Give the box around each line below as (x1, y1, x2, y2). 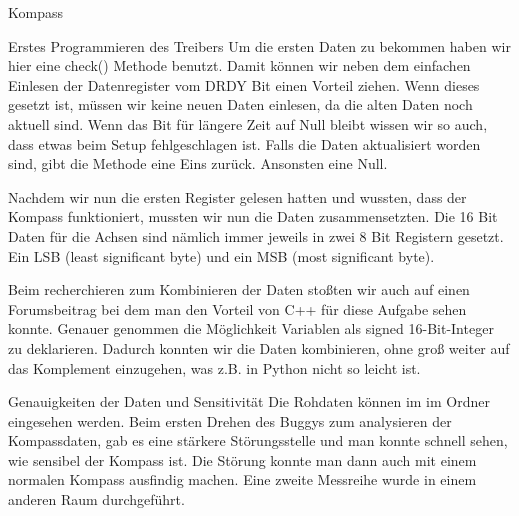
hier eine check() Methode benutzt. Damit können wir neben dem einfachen (8, 55, 471, 76)
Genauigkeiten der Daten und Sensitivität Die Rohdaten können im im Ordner (8, 391, 490, 412)
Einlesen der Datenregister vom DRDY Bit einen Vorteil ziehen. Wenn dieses (8, 74, 480, 95)
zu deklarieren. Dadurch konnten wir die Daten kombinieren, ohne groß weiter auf (8, 337, 510, 358)
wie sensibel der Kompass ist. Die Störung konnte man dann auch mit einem (8, 449, 477, 470)
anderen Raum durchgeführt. (8, 489, 185, 510)
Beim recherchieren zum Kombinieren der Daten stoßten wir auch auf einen (8, 279, 470, 300)
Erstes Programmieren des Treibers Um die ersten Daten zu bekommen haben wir (8, 35, 511, 56)
